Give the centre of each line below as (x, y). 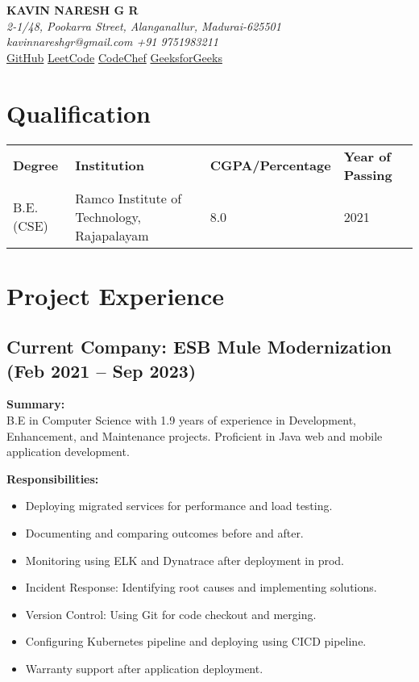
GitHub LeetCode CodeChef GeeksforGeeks (114, 57)
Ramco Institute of (129, 198)
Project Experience (116, 295)
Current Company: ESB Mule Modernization (199, 347)
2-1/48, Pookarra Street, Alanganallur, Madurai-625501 (144, 25)
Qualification (79, 113)
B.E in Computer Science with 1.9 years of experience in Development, (181, 420)
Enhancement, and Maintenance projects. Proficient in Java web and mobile (195, 435)
